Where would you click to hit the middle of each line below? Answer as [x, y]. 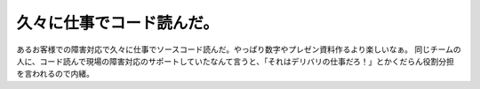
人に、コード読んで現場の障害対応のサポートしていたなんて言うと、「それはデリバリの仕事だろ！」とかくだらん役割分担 [236, 61]
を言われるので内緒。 [56, 74]
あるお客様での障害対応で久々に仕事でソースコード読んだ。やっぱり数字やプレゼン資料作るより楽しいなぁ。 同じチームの [239, 49]
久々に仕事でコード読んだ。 [118, 23]
